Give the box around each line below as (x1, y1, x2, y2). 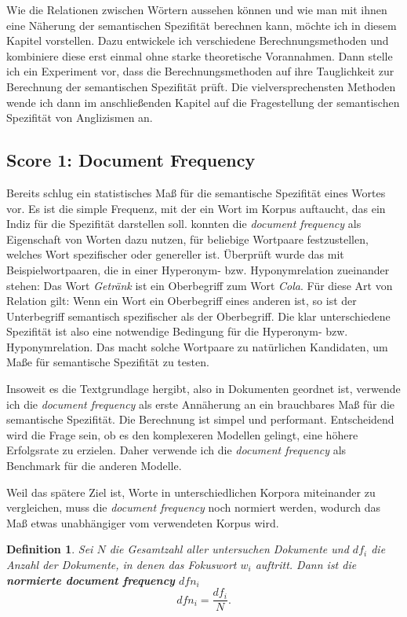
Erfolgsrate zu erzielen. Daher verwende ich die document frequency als (6, 442, 347, 458)
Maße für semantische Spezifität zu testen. (6, 354, 209, 370)
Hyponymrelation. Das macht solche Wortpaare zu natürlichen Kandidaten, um (6, 338, 388, 354)
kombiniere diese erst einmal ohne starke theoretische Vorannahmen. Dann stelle (6, 47, 393, 64)
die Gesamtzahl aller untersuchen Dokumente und (109, 541, 349, 557)
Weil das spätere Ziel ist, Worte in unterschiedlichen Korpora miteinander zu (6, 483, 376, 500)
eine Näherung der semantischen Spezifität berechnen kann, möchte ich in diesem (6, 17, 397, 33)
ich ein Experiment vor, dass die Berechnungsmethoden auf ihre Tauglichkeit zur (6, 63, 394, 79)
